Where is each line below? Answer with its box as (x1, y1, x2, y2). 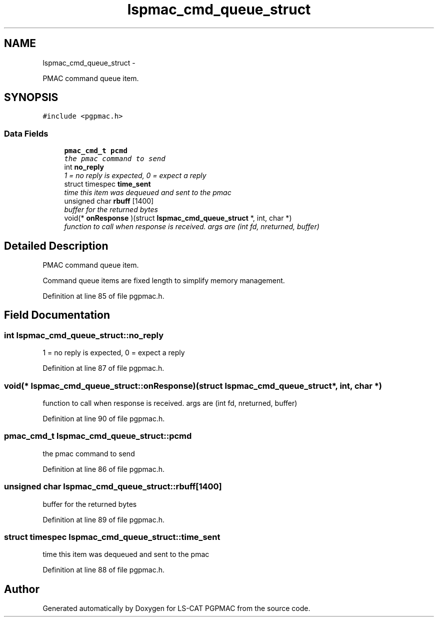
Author (4, 582, 39, 595)
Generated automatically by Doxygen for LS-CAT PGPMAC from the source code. (42, 604, 310, 613)
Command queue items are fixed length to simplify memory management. (42, 276, 285, 285)
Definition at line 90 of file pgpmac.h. (42, 414, 165, 423)
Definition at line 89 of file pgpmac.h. (42, 515, 165, 524)
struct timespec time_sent (64, 180, 151, 189)
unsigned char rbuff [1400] (64, 197, 154, 206)
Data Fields (4, 128, 48, 139)
